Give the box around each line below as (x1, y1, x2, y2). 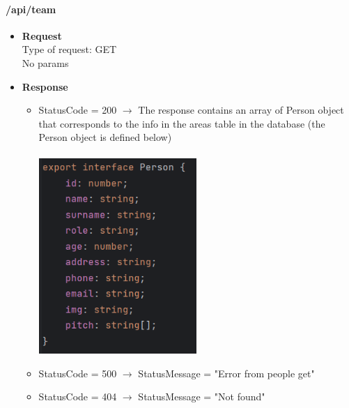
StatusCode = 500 (38, 365, 117, 380)
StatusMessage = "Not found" (138, 389, 265, 404)
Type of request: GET (22, 42, 117, 56)
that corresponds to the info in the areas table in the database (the (38, 116, 325, 130)
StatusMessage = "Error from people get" (138, 365, 315, 380)
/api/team (6, 1, 56, 16)
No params (22, 55, 69, 70)
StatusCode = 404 (38, 389, 117, 404)
